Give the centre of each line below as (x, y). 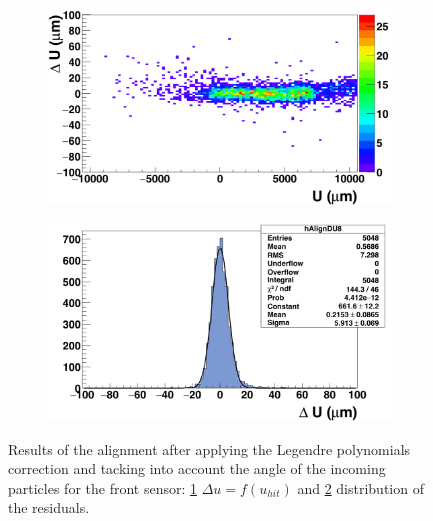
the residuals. (49, 507)
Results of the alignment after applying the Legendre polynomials (209, 448)
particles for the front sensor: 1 (102, 487)
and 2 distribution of (360, 487)
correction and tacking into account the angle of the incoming (197, 468)
